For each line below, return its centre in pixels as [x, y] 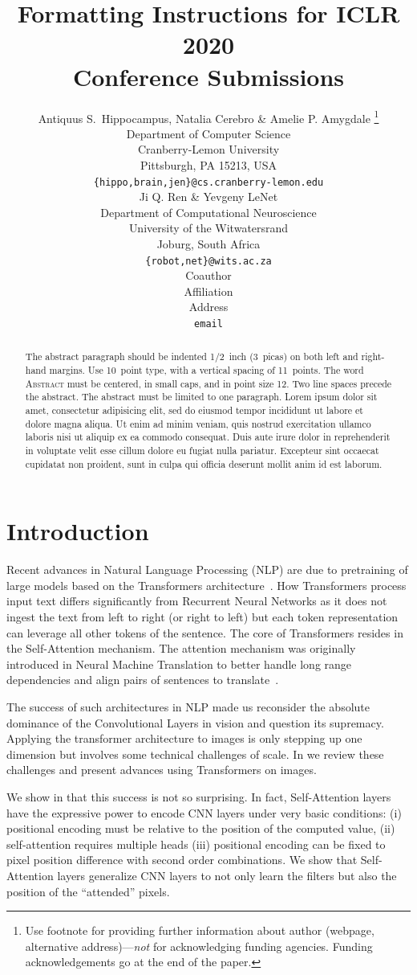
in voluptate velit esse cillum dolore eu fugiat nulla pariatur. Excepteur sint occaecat [202, 451]
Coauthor [208, 275]
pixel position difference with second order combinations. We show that [182, 860]
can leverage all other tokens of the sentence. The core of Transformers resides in [205, 632]
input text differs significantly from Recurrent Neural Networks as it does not [197, 601]
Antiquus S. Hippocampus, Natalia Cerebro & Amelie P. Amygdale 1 [208, 117]
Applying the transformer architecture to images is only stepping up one [184, 738]
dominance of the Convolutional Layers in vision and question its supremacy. [195, 722]
